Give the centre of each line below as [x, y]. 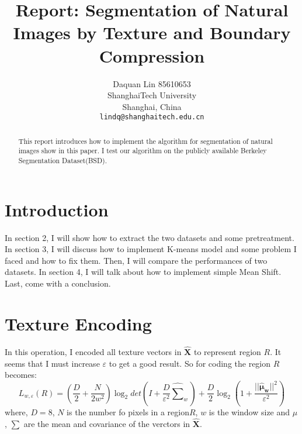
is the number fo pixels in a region [128, 412]
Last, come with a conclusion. [58, 283]
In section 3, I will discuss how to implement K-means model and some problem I [151, 249]
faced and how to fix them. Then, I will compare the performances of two [136, 260]
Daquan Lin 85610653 [152, 83]
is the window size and [249, 412]
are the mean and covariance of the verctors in [107, 424]
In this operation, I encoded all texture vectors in [93, 351]
